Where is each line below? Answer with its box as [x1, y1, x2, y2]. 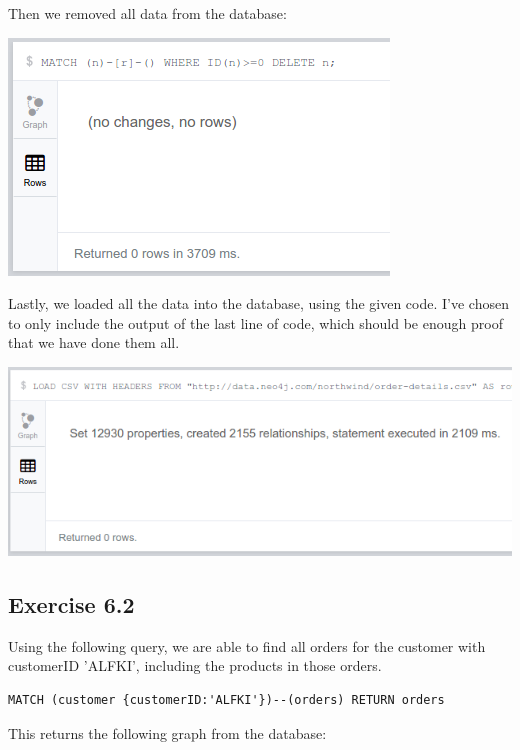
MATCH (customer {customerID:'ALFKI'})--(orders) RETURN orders [8, 693, 445, 708]
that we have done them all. [8, 332, 180, 353]
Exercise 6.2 [8, 589, 135, 620]
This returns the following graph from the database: [8, 722, 327, 743]
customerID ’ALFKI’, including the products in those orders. [8, 655, 382, 676]
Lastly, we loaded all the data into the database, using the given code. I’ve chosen [8, 293, 509, 314]
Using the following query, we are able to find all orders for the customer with [8, 635, 486, 656]
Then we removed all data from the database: [8, 3, 287, 23]
